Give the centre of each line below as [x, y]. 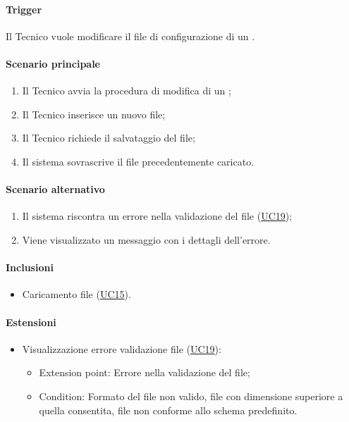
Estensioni [31, 322]
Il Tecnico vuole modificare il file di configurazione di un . [130, 36]
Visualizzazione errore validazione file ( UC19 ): [122, 348]
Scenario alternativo [55, 189]
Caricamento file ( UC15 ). [76, 294]
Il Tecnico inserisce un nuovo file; [94, 114]
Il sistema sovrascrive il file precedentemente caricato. [138, 161]
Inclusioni [30, 267]
